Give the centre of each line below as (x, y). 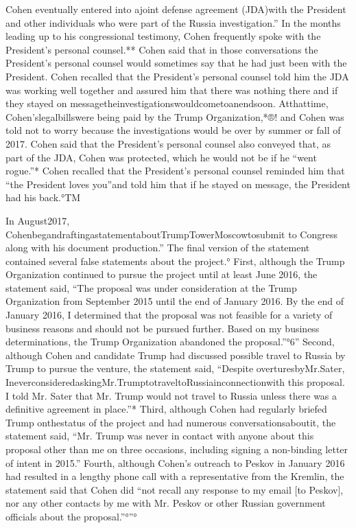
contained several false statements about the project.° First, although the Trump (175, 261)
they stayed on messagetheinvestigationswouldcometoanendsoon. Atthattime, (167, 103)
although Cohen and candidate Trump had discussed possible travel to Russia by (176, 355)
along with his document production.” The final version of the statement (158, 248)
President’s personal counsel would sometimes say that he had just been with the (176, 63)
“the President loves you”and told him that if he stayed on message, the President (178, 184)
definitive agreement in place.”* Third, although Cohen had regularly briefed (166, 409)
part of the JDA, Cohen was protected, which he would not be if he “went (161, 157)
